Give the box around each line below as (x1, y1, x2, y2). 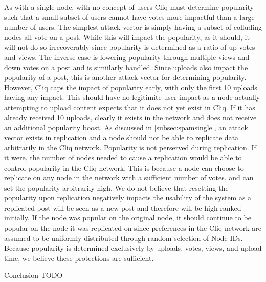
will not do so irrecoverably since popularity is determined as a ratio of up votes (4, 42, 255, 52)
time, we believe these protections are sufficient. (4, 252, 154, 263)
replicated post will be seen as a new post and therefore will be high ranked (4, 202, 241, 213)
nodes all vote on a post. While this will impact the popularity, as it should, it (4, 31, 250, 42)
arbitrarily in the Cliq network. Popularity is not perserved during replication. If (4, 142, 256, 153)
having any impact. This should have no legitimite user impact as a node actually (4, 92, 260, 103)
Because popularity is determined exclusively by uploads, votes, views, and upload (4, 243, 262, 253)
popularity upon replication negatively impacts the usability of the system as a (4, 192, 252, 203)
